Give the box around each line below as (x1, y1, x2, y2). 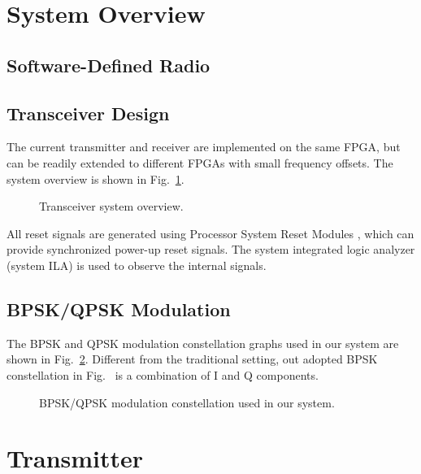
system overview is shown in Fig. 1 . (7, 170, 184, 187)
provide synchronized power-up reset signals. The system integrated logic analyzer (7, 241, 415, 258)
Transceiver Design (7, 100, 170, 125)
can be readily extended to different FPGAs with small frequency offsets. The (7, 154, 393, 171)
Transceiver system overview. (39, 198, 184, 215)
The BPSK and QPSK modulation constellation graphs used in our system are (7, 334, 399, 351)
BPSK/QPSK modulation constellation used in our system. (39, 394, 335, 411)
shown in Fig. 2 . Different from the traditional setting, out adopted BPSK (7, 350, 378, 367)
